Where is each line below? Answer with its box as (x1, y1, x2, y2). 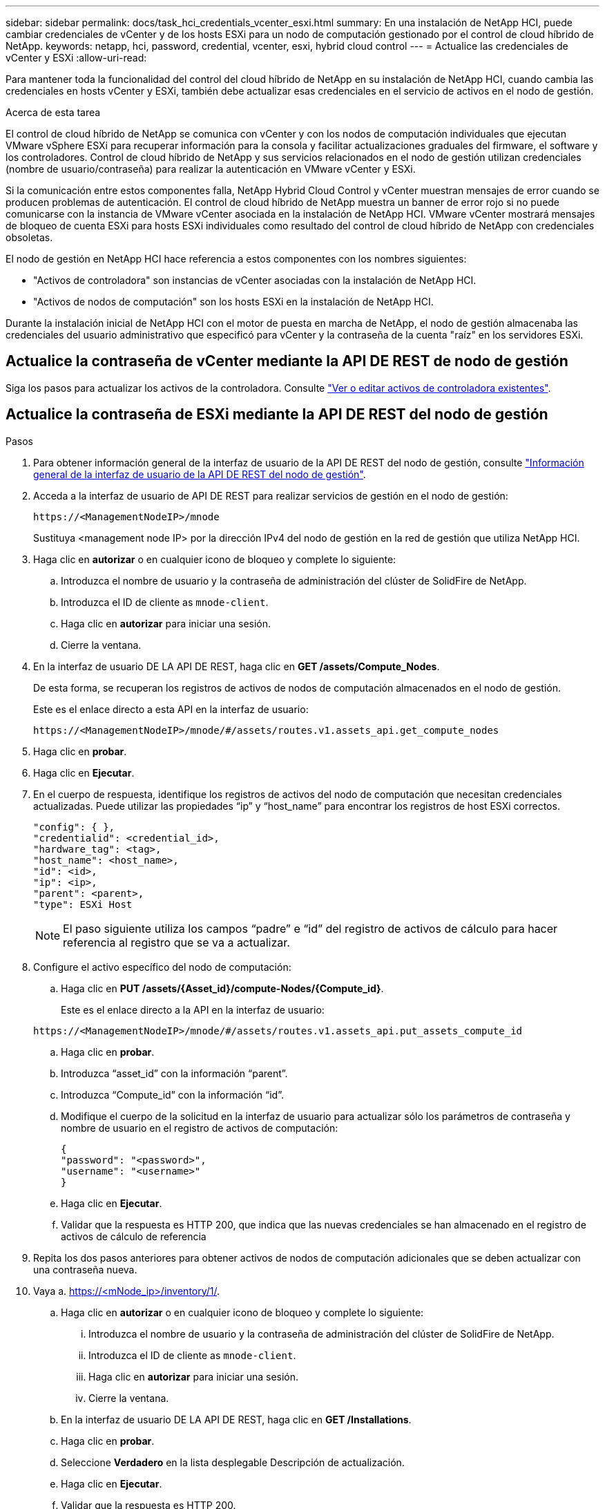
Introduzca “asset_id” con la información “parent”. (61, 1067, 288, 1079)
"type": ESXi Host (33, 898, 133, 910)
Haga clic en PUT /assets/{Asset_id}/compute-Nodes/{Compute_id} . (61, 982, 384, 994)
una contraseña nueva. (33, 1263, 137, 1275)
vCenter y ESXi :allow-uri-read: (6, 52, 147, 64)
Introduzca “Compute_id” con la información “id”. (61, 1088, 284, 1101)
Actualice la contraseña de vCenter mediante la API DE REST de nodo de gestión (6, 352, 568, 370)
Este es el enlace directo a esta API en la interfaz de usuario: (33, 703, 309, 715)
